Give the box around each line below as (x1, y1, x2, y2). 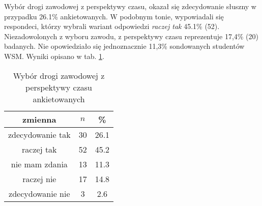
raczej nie (22, 172, 56, 185)
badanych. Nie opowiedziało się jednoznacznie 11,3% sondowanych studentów (4, 41, 245, 51)
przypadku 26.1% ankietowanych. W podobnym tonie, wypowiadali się (4, 11, 224, 21)
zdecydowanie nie (9, 187, 70, 199)
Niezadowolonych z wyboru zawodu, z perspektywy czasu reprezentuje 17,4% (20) (4, 31, 258, 41)
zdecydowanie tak (8, 128, 71, 140)
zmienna (22, 113, 56, 125)
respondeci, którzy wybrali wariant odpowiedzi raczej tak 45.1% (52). (4, 21, 220, 32)
